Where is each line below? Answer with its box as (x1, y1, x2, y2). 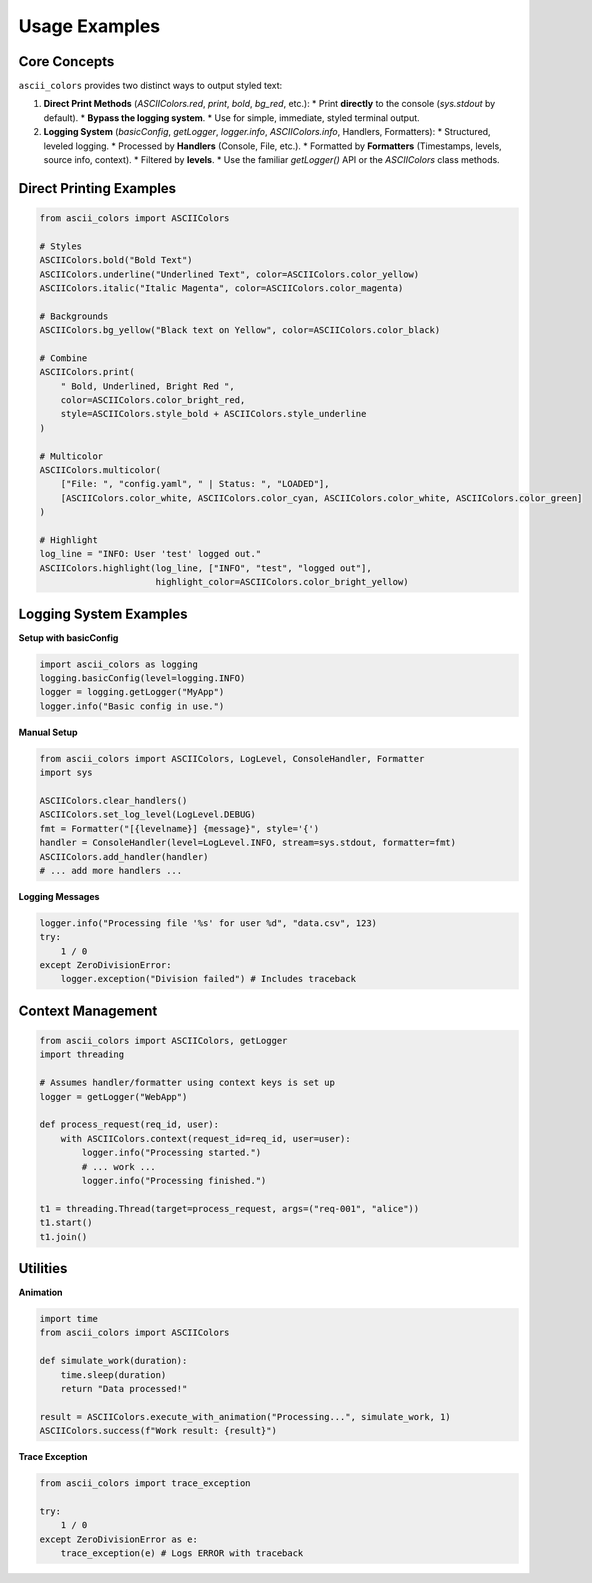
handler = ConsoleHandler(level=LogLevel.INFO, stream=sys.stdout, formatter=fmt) (39, 837, 457, 849)
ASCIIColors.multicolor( (39, 465, 162, 476)
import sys (39, 767, 93, 779)
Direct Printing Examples (18, 180, 177, 197)
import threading (39, 1049, 125, 1060)
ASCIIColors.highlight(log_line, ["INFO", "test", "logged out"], (39, 562, 372, 574)
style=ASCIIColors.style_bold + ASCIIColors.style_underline (60, 408, 367, 420)
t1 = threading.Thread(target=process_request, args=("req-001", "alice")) (39, 1203, 420, 1214)
